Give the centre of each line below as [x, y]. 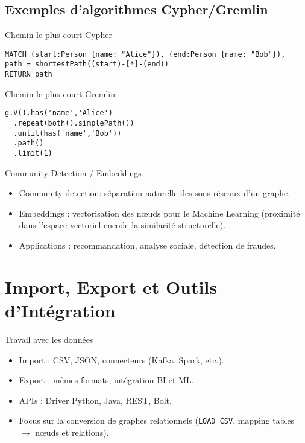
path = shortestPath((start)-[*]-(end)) [87, 64]
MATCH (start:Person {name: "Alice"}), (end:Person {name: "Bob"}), [145, 54]
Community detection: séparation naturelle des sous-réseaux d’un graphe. [155, 193]
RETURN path [29, 75]
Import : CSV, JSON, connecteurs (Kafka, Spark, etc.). [121, 359]
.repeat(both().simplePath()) [74, 123]
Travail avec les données [49, 339]
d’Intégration [60, 310]
